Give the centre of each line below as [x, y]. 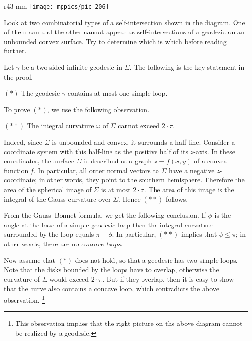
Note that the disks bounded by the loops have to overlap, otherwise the [111, 269]
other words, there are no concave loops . [63, 243]
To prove [17, 109]
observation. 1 [24, 299]
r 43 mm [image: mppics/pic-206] [56, 6]
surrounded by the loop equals [49, 234]
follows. [177, 199]
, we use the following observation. [98, 109]
